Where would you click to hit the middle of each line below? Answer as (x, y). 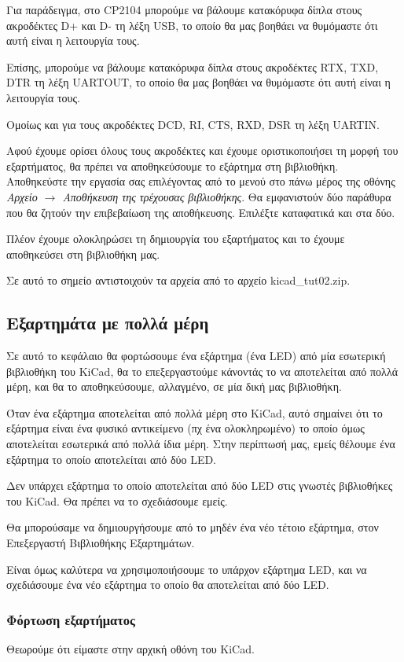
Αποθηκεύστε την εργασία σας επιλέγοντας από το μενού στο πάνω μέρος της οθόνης (201, 181)
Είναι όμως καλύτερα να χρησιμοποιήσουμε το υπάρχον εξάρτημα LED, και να (187, 569)
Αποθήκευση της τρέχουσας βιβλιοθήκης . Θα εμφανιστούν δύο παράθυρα (227, 196)
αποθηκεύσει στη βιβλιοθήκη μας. (83, 254)
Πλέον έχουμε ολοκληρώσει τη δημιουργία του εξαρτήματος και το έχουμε (176, 239)
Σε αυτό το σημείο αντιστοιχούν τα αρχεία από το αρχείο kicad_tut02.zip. (178, 280)
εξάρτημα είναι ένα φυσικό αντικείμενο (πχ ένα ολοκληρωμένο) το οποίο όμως (185, 428)
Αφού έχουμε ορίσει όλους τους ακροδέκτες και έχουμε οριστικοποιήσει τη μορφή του (202, 151)
